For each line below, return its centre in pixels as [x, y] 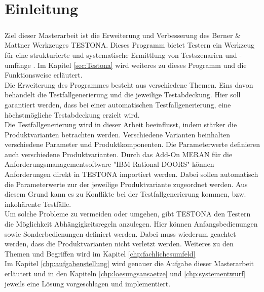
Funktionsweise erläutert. [44, 75]
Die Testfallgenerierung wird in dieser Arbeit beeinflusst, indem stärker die [121, 124]
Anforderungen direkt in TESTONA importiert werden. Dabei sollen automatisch [131, 174]
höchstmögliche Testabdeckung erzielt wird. [72, 114]
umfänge [18, 65]
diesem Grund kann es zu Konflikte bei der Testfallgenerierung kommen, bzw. [125, 194]
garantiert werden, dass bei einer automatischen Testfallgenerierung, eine [118, 104]
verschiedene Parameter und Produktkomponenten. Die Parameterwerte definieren [133, 144]
